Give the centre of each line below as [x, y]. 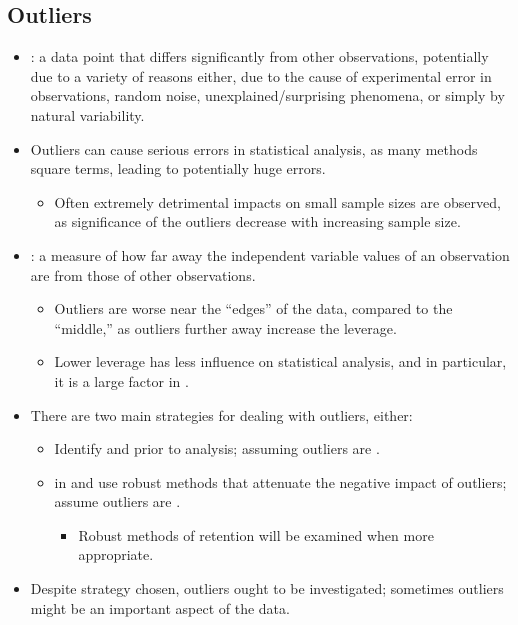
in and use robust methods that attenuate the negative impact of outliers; [280, 481]
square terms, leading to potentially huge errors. [178, 168]
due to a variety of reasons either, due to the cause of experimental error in [261, 75]
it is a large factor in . [121, 380]
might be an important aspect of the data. [160, 607]
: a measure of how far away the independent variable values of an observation [270, 254]
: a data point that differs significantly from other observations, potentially [259, 56]
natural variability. [87, 114]
